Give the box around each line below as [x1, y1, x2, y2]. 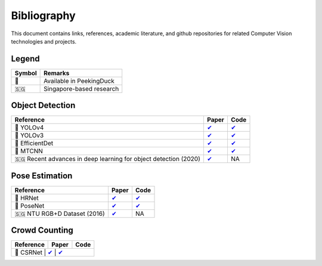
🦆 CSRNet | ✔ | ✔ [14, 248, 64, 256]
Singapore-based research [44, 84, 119, 92]
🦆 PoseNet [14, 202, 45, 210]
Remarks [44, 69, 70, 77]
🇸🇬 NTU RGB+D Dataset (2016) [14, 209, 105, 218]
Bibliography [11, 9, 76, 22]
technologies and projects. [11, 38, 77, 45]
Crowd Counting [11, 225, 74, 236]
